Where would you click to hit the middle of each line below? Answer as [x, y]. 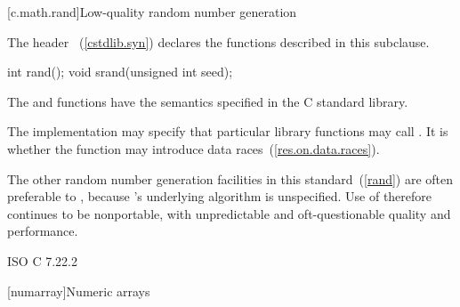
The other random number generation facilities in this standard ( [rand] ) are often [230, 178]
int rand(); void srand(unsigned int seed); [120, 72]
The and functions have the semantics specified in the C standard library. [208, 101]
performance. [43, 231]
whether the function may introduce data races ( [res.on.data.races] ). [194, 148]
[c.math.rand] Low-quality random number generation [152, 12]
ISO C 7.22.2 [42, 260]
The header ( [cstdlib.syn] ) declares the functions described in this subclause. [218, 41]
